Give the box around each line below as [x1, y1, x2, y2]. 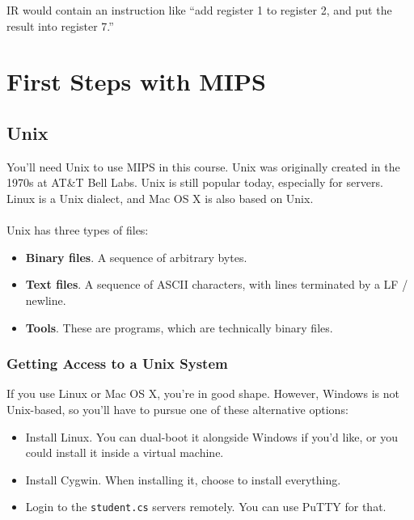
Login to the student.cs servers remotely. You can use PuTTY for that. [25, 498, 387, 515]
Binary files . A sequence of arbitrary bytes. [25, 248, 247, 265]
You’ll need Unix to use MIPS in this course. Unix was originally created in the [6, 158, 400, 175]
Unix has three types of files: [6, 222, 149, 239]
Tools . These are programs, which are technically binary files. [25, 319, 333, 336]
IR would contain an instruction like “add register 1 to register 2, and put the [6, 2, 392, 18]
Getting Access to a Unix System [6, 353, 228, 374]
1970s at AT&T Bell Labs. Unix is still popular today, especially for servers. [6, 174, 383, 191]
